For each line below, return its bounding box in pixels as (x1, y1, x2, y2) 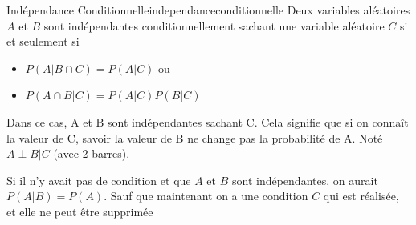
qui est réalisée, (323, 187, 399, 204)
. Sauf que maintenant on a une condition (104, 187, 308, 204)
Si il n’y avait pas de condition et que (6, 171, 191, 188)
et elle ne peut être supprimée (6, 203, 153, 219)
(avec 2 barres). (53, 145, 130, 162)
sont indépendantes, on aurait (232, 171, 378, 188)
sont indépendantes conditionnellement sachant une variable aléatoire (43, 17, 385, 34)
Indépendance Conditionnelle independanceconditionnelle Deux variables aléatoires (6, 2, 410, 18)
